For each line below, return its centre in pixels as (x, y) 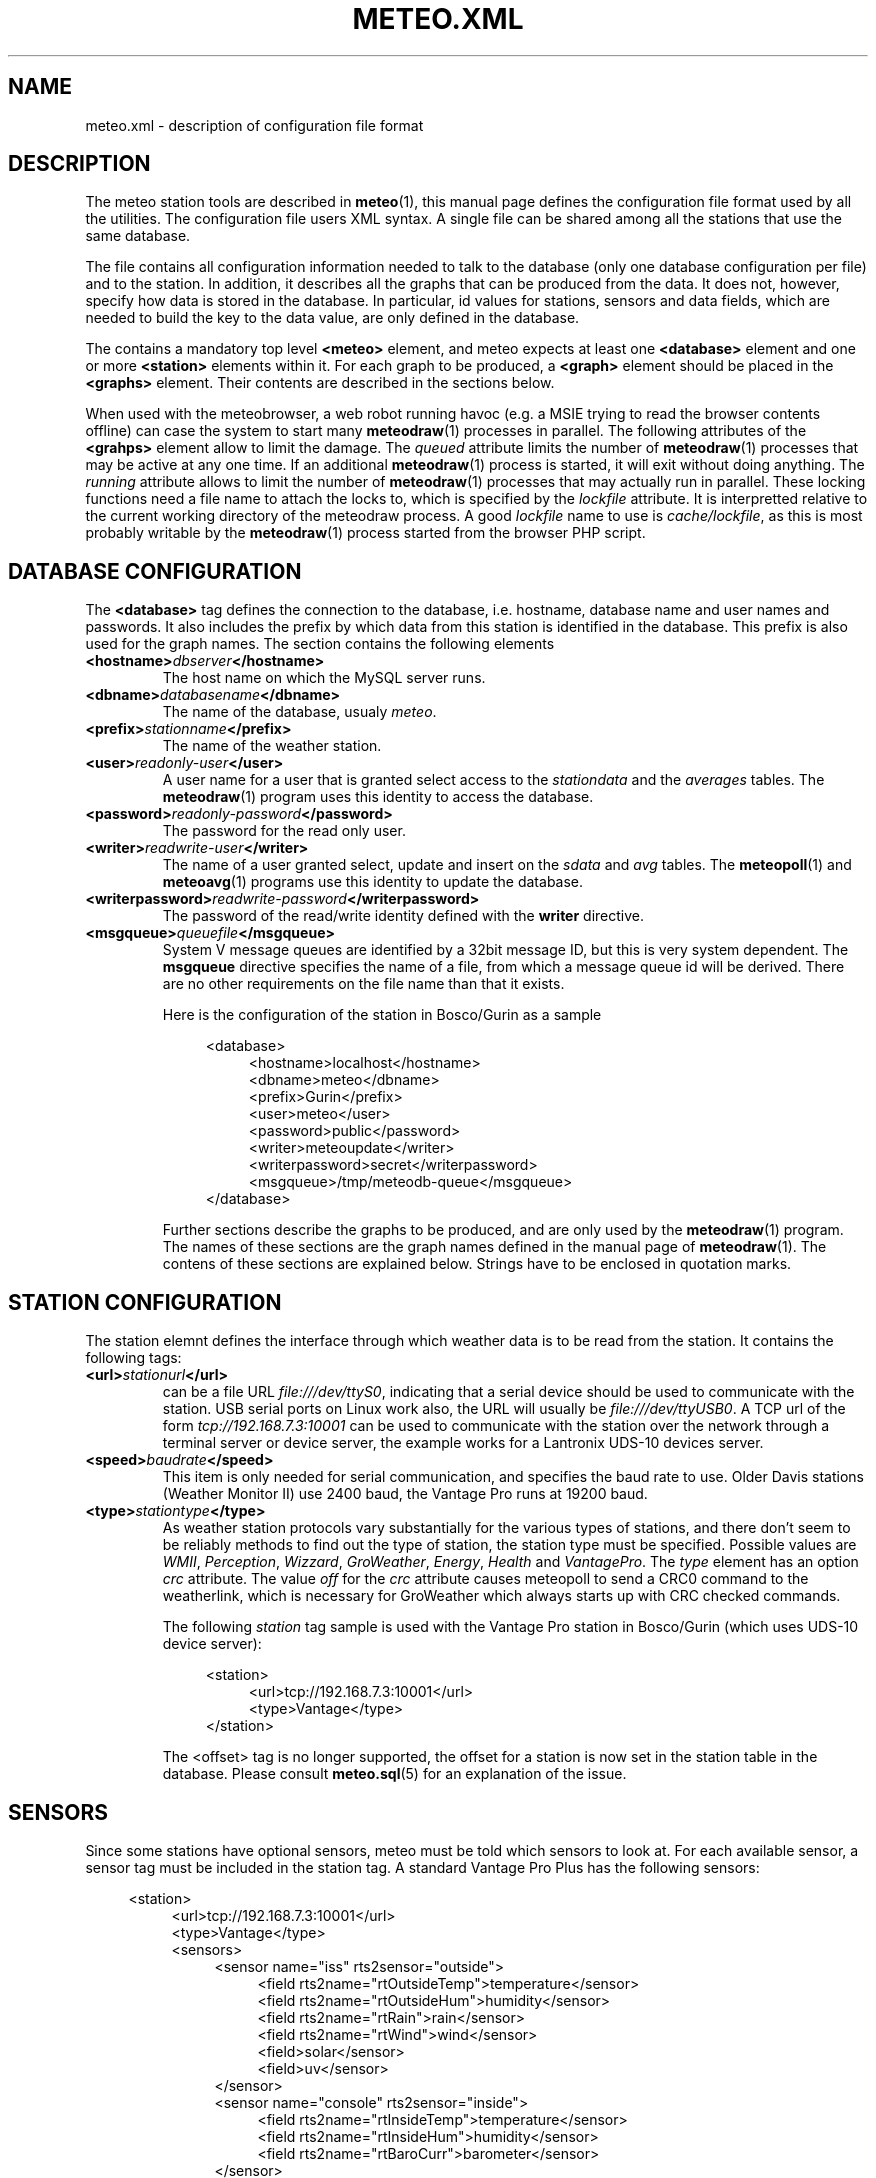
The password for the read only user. (284, 831)
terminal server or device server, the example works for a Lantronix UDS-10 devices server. (463, 1443)
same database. (138, 236)
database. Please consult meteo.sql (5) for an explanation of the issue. (394, 1774)
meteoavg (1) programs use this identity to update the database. (373, 882)
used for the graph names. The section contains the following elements (320, 644)
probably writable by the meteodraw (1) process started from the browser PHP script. (365, 533)
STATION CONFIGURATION (145, 1302)
